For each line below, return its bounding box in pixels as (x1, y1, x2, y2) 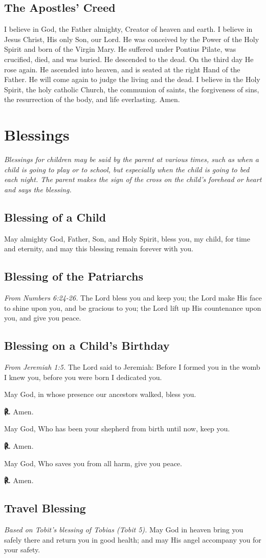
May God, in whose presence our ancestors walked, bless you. (4, 389, 196, 400)
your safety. (4, 544, 40, 555)
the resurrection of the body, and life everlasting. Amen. (4, 94, 180, 105)
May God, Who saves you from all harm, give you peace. (4, 457, 182, 468)
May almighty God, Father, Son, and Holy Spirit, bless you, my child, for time (4, 233, 250, 244)
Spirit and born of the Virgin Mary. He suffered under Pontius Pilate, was (4, 44, 236, 54)
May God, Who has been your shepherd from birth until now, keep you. (4, 423, 230, 434)
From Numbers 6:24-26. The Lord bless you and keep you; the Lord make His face (4, 292, 262, 303)
